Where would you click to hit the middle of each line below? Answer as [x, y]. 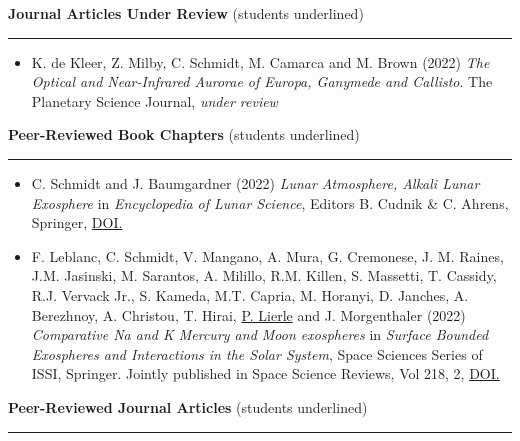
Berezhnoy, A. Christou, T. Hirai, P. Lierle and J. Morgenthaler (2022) [248, 314]
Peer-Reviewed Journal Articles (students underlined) [188, 406]
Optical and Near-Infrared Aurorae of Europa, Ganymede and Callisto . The [262, 81]
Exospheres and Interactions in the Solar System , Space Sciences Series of [257, 353]
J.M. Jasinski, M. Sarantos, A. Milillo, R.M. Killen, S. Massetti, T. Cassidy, [264, 275]
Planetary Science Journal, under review [154, 100]
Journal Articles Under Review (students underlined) [186, 13]
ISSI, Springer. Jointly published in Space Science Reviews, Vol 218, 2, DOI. [265, 373]
